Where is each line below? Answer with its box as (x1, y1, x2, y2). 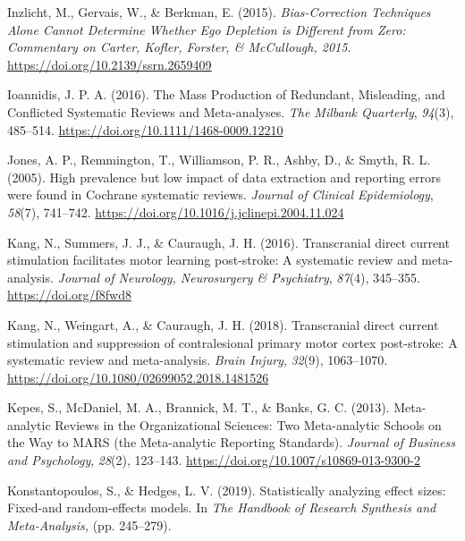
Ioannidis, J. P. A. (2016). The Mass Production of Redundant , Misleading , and (7, 85, 445, 104)
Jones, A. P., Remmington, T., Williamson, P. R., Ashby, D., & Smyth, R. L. (7, 150, 431, 169)
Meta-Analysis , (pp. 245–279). (7, 515, 172, 534)
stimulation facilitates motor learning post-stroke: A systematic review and (7, 250, 418, 269)
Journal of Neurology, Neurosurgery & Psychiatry (57, 267, 329, 286)
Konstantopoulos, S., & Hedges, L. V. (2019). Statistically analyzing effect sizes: (7, 480, 446, 499)
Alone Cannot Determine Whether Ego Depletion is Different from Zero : (7, 20, 406, 38)
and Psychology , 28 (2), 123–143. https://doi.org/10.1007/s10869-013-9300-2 (7, 451, 421, 469)
